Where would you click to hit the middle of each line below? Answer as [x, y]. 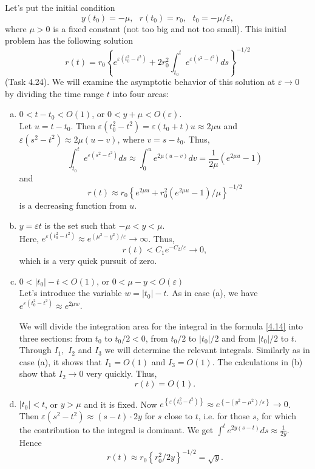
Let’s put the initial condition [60, 7]
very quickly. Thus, [122, 373]
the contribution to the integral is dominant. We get [116, 429]
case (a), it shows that [60, 361]
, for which [276, 416]
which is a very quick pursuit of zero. [88, 261]
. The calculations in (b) [257, 361]
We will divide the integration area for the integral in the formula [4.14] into [161, 326]
